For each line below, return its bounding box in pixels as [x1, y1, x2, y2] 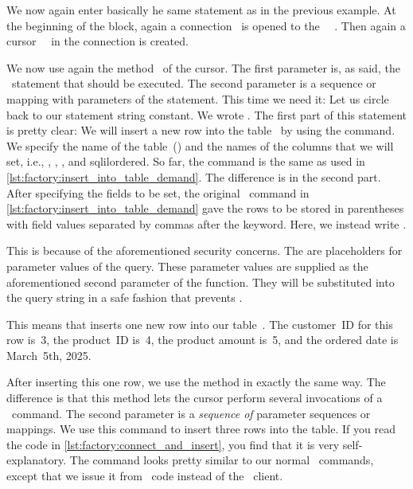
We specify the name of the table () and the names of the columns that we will [6, 137, 394, 154]
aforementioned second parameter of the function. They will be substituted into [6, 273, 395, 290]
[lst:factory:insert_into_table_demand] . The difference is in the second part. [6, 168, 381, 185]
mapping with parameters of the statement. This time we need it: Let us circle [6, 90, 389, 107]
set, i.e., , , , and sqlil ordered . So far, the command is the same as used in [6, 153, 365, 170]
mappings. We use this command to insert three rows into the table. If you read [6, 421, 395, 437]
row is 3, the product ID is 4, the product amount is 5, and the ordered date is [6, 331, 399, 348]
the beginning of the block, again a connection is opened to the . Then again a [6, 17, 406, 33]
